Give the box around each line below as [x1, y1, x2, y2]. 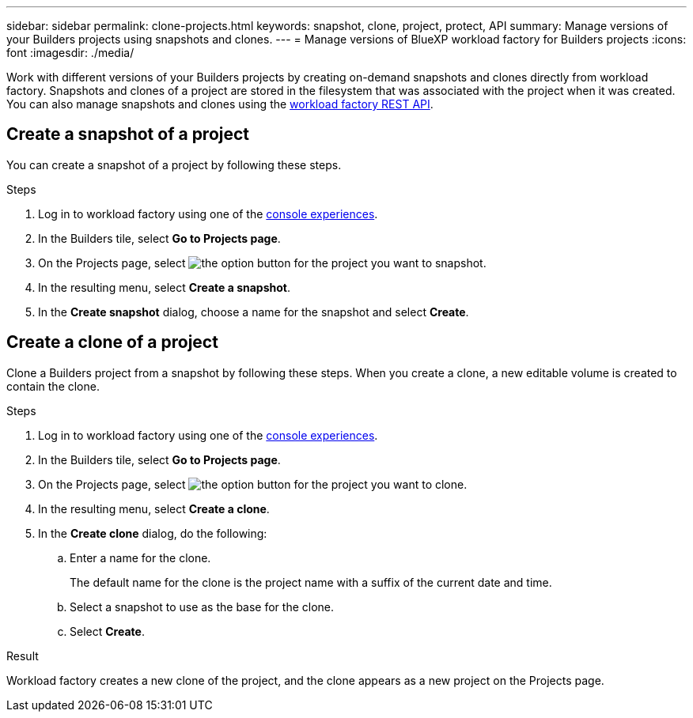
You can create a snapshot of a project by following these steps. [6, 157, 342, 172]
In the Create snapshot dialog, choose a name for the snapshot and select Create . [38, 304, 469, 319]
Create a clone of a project [6, 332, 218, 353]
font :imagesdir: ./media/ [6, 46, 134, 59]
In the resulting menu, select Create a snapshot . [38, 280, 290, 294]
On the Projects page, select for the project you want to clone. [38, 477, 468, 491]
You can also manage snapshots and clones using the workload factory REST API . [6, 97, 434, 111]
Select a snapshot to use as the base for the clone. [70, 599, 335, 614]
